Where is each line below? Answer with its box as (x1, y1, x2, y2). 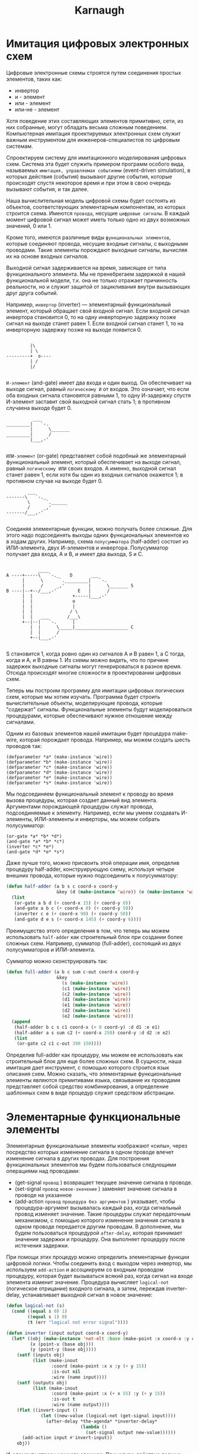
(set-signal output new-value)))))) (85, 1429, 176, 1436)
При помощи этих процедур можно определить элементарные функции (6, 1253, 190, 1261)
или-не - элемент (14, 106, 60, 113)
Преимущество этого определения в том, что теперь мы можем (6, 927, 170, 934)
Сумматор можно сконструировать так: (6, 957, 108, 965)
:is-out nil (51, 1369, 81, 1375)
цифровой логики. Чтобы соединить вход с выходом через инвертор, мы (6, 1260, 192, 1267)
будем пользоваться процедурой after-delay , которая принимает (14, 1229, 182, 1237)
